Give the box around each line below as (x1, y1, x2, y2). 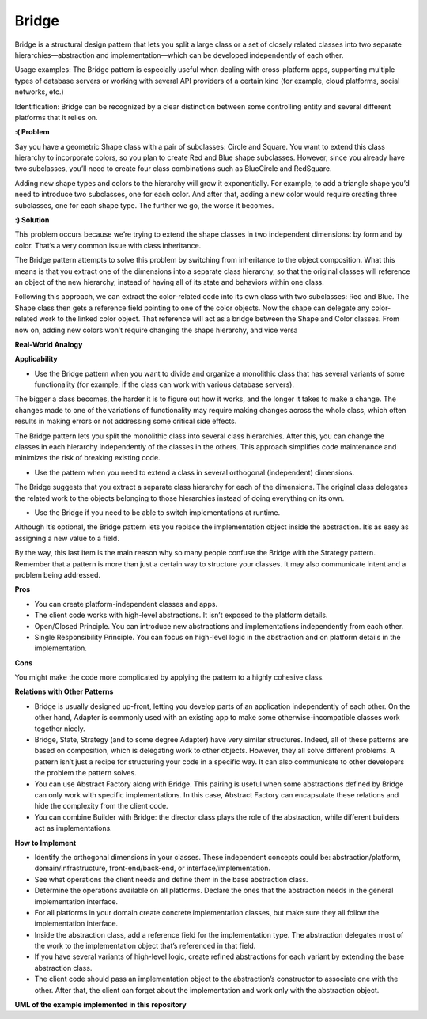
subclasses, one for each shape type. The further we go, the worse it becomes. (14, 200, 274, 210)
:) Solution (14, 215, 50, 225)
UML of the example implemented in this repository (14, 1000, 187, 1010)
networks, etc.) (14, 87, 65, 97)
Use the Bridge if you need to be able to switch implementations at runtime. (34, 508, 281, 517)
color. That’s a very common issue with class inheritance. (14, 241, 202, 250)
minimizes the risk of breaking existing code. (14, 453, 161, 463)
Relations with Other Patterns (14, 687, 114, 696)
